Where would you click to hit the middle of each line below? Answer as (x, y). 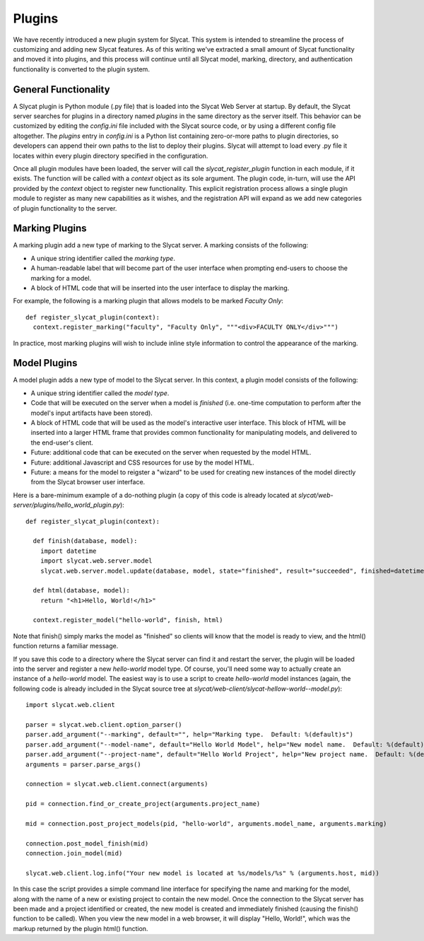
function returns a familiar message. (66, 646)
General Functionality (61, 89)
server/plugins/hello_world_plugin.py (66, 505)
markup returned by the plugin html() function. (81, 928)
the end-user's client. (62, 443)
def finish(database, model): (85, 541)
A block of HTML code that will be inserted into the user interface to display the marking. (160, 288)
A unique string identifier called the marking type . (103, 258)
